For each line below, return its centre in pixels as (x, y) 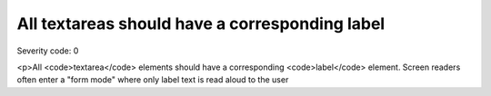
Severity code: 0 (48, 51)
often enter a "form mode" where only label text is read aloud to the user (153, 80)
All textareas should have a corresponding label (201, 24)
